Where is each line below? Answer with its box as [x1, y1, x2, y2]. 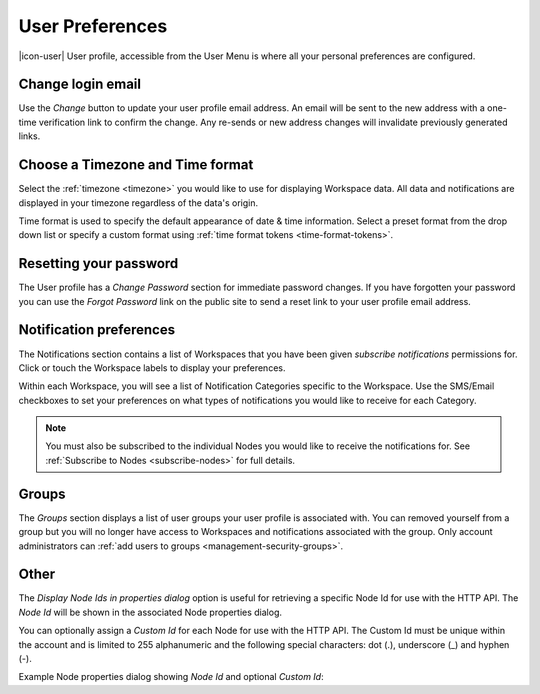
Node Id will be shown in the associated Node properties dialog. [18, 606, 283, 618]
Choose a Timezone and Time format [18, 156, 254, 174]
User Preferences [18, 15, 168, 37]
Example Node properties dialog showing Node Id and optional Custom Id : [18, 671, 324, 683]
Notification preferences [18, 321, 176, 339]
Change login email [18, 76, 142, 93]
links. [18, 130, 41, 142]
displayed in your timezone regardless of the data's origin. [18, 196, 259, 209]
